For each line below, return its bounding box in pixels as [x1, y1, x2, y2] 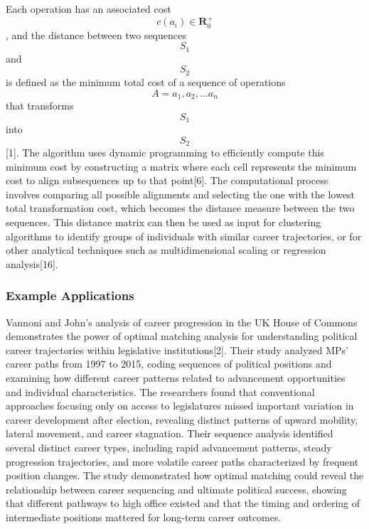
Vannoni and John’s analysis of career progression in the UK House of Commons [6, 314, 358, 329]
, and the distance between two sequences [6, 27, 186, 42]
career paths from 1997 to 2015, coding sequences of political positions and [6, 356, 332, 371]
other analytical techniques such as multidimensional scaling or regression [6, 242, 326, 257]
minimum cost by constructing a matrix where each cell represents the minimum [6, 159, 357, 173]
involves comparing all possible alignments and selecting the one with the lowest [6, 186, 355, 201]
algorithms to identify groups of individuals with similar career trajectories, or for [6, 228, 362, 243]
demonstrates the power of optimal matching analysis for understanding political [6, 328, 358, 343]
